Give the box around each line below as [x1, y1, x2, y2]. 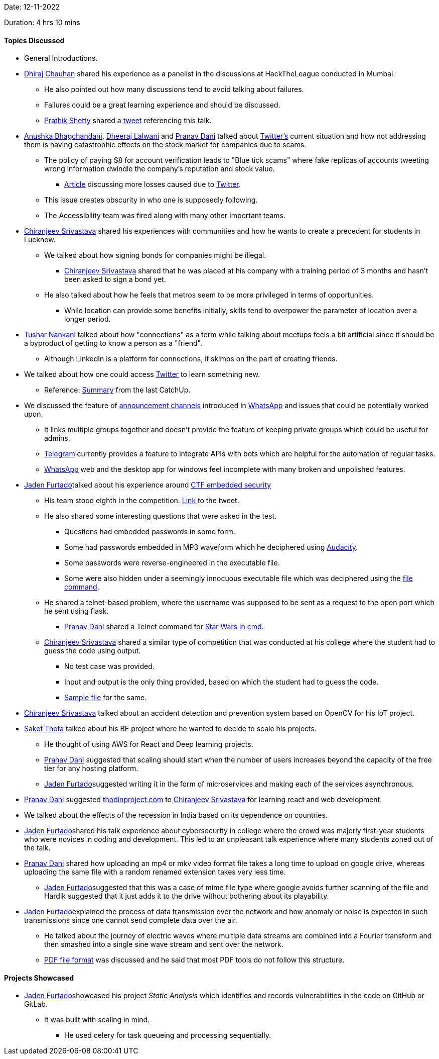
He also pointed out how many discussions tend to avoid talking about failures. [44, 85, 304, 94]
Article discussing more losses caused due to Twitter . [64, 180, 241, 189]
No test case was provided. [64, 662, 155, 671]
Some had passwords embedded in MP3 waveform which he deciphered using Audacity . [64, 543, 358, 552]
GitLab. [24, 1000, 48, 1009]
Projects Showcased [4, 973, 74, 982]
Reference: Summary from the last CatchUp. [44, 386, 191, 395]
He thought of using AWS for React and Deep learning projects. [44, 740, 253, 749]
